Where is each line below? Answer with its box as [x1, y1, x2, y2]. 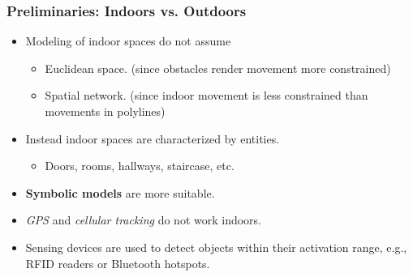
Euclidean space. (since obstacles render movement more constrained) [45, 59, 391, 76]
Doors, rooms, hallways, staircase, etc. [45, 157, 234, 174]
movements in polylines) [45, 103, 166, 119]
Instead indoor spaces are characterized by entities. [25, 130, 280, 147]
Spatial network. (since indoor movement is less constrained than [45, 87, 368, 104]
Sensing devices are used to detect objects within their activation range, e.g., [25, 238, 407, 255]
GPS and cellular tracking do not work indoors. [25, 211, 261, 228]
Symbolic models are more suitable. [25, 184, 215, 201]
